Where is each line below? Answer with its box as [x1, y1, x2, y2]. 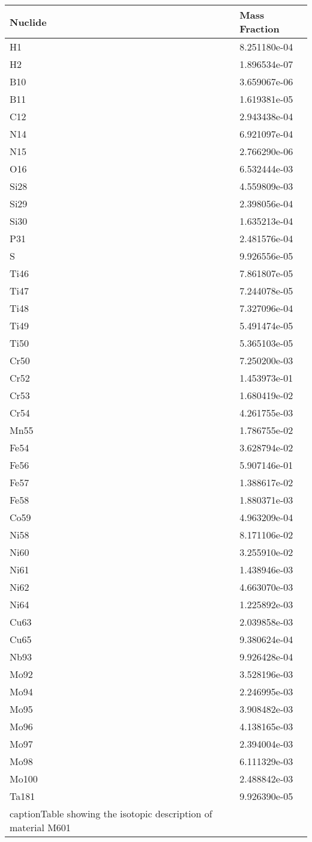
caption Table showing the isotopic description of [10, 807, 212, 820]
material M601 [10, 820, 71, 834]
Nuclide [10, 14, 47, 29]
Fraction [239, 22, 280, 35]
